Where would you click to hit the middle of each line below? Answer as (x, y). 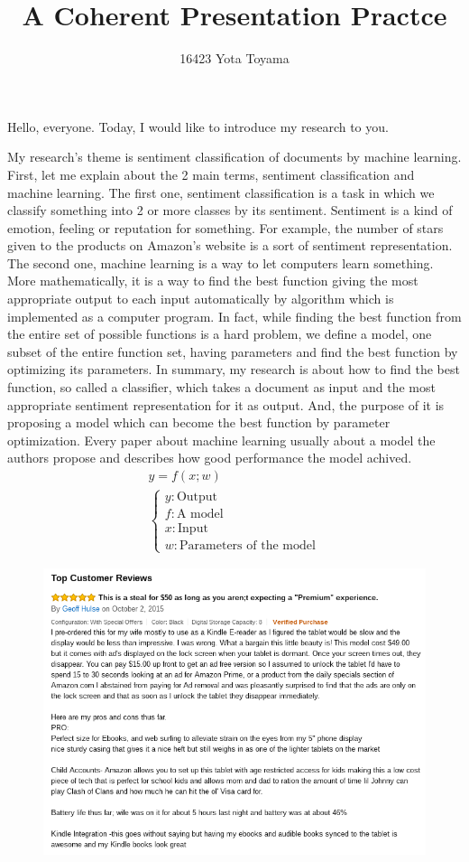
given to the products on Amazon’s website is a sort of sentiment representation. (230, 245)
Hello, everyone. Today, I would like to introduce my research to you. (198, 126)
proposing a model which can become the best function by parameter (199, 422)
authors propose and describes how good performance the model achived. (210, 458)
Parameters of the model (248, 546)
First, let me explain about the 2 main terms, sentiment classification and (211, 174)
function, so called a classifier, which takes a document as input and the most (221, 387)
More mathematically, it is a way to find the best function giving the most (213, 281)
